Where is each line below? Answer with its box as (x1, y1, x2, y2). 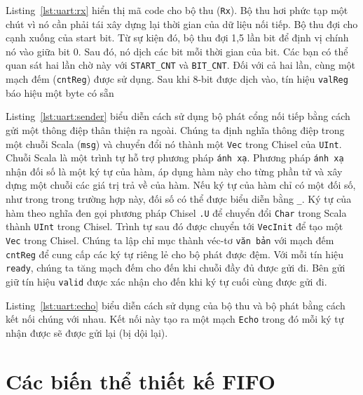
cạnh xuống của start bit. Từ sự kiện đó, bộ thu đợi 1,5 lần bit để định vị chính (6, 30, 349, 45)
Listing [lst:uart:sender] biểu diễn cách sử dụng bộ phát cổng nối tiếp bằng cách (6, 109, 350, 123)
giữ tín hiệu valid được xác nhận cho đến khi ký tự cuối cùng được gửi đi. (6, 274, 327, 288)
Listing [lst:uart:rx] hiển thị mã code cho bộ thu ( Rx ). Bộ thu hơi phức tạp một (6, 3, 348, 17)
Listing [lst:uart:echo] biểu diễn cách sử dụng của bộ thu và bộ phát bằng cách (6, 297, 345, 312)
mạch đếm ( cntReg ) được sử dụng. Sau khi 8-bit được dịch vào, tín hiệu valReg (6, 72, 348, 86)
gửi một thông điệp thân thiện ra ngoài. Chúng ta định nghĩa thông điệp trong (6, 122, 345, 137)
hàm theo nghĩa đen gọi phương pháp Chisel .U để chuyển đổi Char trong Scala (6, 205, 347, 220)
